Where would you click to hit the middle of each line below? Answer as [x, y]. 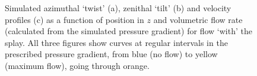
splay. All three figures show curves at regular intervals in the [116, 42]
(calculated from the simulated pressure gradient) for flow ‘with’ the [128, 31]
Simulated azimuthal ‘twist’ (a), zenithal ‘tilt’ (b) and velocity [118, 8]
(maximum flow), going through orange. [77, 65]
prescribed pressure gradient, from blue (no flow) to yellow [111, 54]
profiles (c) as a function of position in [74, 19]
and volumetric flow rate [198, 19]
